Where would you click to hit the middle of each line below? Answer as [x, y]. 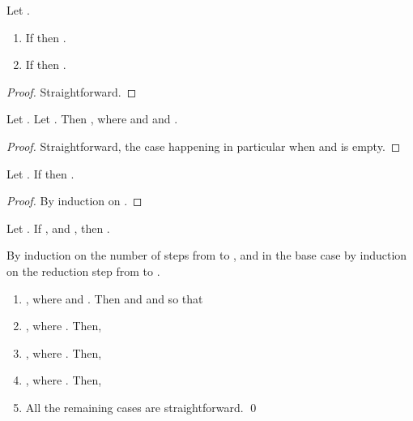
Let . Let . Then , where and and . [92, 119]
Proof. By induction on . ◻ [75, 201]
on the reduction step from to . [83, 271]
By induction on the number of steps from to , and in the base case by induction [207, 255]
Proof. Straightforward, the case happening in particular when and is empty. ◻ [204, 146]
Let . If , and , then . [58, 228]
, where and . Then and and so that [114, 298]
